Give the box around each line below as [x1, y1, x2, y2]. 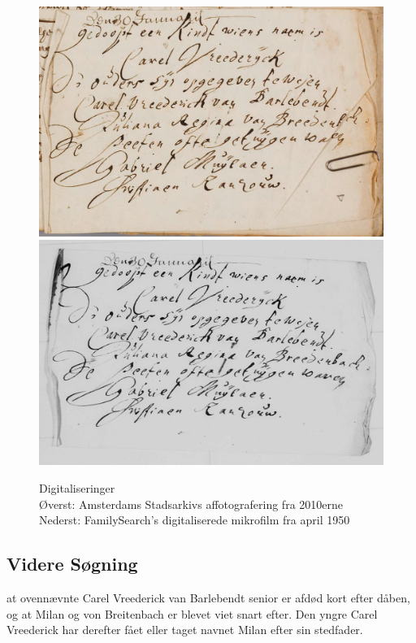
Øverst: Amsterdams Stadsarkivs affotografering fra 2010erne [39, 495, 343, 512]
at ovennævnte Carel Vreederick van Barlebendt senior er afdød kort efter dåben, [6, 589, 410, 606]
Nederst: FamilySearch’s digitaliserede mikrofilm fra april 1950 [39, 511, 350, 528]
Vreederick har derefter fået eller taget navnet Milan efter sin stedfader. [6, 621, 363, 638]
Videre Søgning [6, 551, 138, 576]
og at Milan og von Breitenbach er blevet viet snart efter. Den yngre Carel [6, 605, 378, 622]
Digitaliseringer [39, 479, 115, 496]
